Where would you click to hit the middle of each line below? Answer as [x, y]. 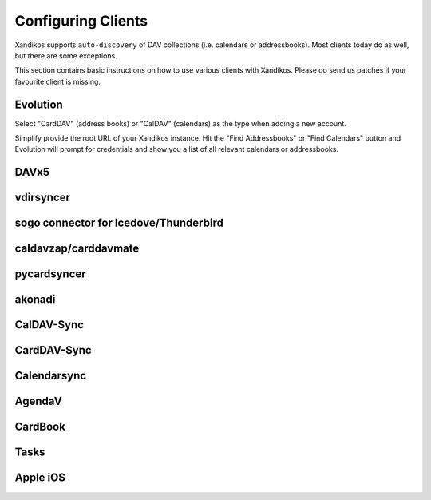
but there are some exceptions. [66, 55]
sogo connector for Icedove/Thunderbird [119, 223]
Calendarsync [51, 376]
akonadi [35, 300]
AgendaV [39, 401]
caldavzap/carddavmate [77, 249]
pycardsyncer [51, 274]
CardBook [40, 427]
